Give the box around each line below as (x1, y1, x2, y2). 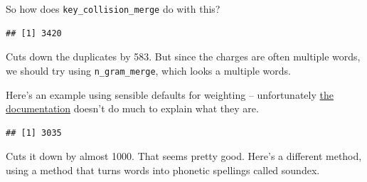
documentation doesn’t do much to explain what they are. (6, 101, 259, 116)
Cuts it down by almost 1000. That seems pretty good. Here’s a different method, (6, 149, 362, 164)
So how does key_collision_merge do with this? (6, 1, 220, 16)
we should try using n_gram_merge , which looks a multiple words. (6, 63, 291, 77)
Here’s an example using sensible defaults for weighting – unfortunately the (6, 87, 334, 102)
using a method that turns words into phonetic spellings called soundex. (6, 162, 320, 177)
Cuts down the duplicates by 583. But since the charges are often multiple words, (6, 49, 361, 64)
